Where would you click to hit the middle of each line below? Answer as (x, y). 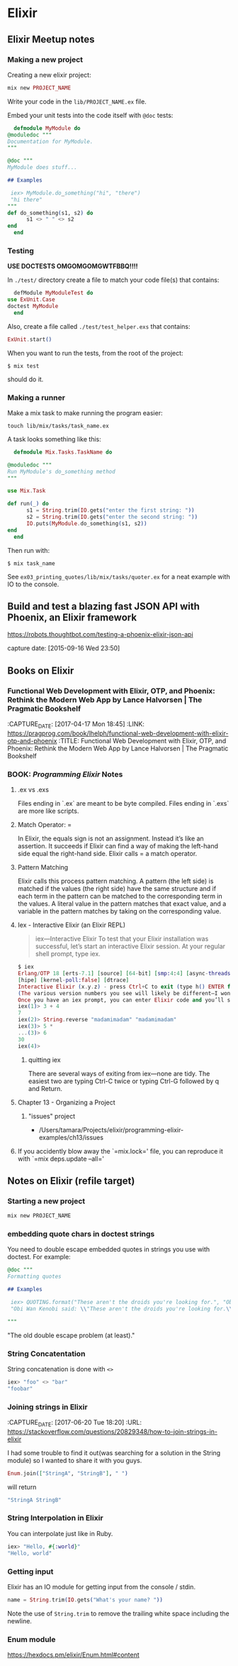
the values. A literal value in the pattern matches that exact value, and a (122, 904)
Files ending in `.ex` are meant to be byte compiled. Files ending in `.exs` (123, 804)
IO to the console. (33, 584)
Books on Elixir (41, 670)
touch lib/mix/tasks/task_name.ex (58, 426)
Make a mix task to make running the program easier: (85, 412)
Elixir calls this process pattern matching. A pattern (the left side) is (115, 881)
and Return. (45, 1088)
